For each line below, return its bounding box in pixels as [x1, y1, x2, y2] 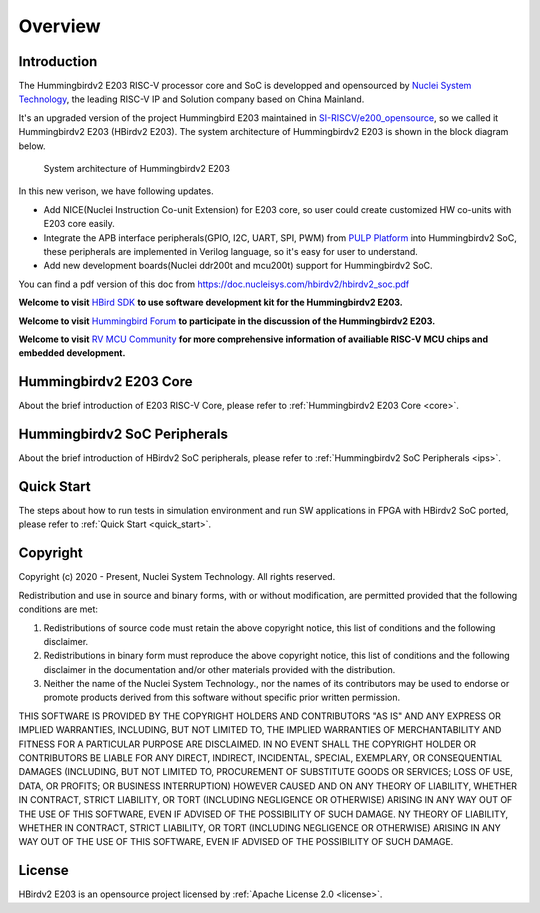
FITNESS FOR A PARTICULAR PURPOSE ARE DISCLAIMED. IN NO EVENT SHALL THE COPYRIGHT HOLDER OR [18, 738, 477, 750]
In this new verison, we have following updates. [18, 185, 214, 197]
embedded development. [18, 347, 126, 359]
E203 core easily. [43, 218, 115, 230]
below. [18, 140, 46, 152]
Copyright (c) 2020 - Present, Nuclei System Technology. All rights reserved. [18, 571, 336, 583]
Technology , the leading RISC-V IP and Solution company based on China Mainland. [18, 93, 365, 105]
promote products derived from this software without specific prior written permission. [43, 691, 401, 704]
